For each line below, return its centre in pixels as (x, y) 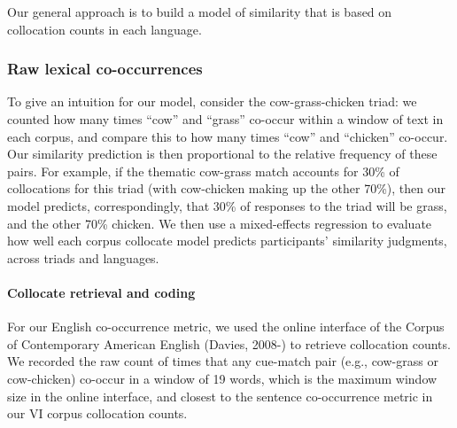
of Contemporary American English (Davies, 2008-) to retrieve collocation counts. (229, 343)
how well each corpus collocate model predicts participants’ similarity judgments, (227, 241)
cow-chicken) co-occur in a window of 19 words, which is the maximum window (222, 378)
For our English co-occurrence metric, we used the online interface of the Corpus (226, 327)
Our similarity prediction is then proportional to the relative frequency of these (222, 154)
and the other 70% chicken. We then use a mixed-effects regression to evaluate (220, 223)
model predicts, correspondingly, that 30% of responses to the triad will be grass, (227, 205)
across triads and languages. (83, 257)
